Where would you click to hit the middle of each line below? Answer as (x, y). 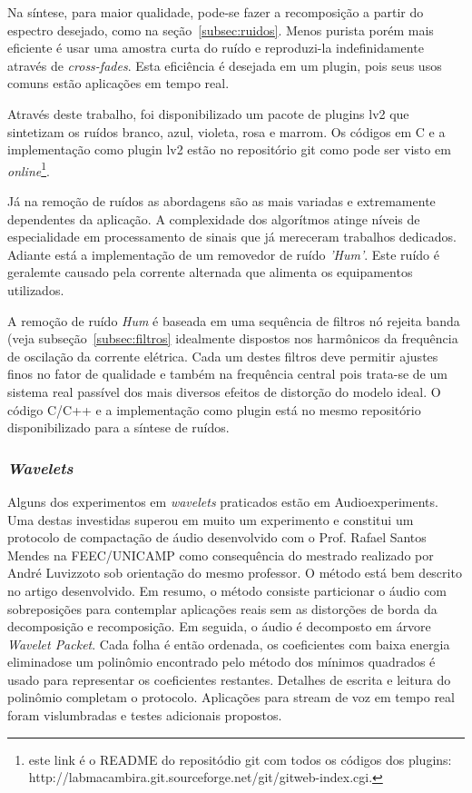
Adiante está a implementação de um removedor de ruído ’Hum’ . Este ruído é (223, 254)
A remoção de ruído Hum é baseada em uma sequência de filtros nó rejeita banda (234, 320)
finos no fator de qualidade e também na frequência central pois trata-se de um (227, 374)
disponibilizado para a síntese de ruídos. (118, 427)
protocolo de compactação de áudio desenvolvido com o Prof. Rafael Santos (217, 537)
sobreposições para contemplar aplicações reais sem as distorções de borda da (222, 608)
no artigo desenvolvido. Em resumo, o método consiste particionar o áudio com (227, 590)
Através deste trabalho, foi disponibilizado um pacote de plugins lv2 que (208, 113)
